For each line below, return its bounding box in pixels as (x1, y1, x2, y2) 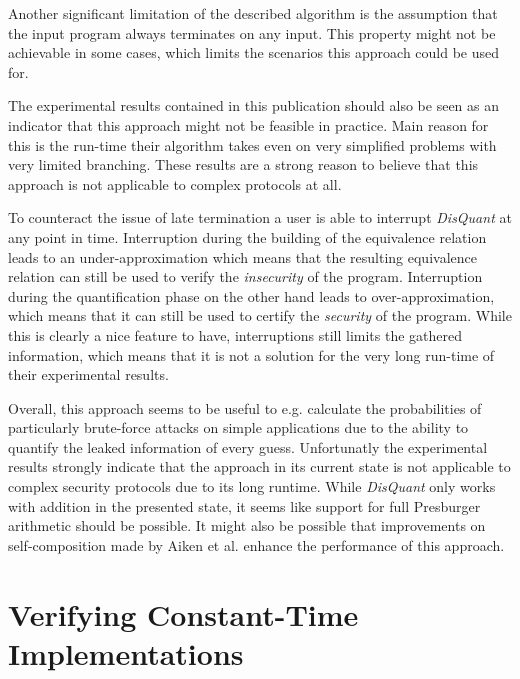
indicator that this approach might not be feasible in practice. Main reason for (8, 114, 489, 135)
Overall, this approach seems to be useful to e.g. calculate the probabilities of (8, 397, 482, 418)
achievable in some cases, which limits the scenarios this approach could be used (8, 42, 500, 63)
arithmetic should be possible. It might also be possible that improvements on (8, 515, 486, 536)
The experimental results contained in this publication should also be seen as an (8, 95, 500, 116)
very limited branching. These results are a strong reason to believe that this (8, 154, 479, 175)
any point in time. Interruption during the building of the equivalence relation (8, 226, 487, 247)
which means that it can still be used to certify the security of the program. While (8, 305, 512, 326)
